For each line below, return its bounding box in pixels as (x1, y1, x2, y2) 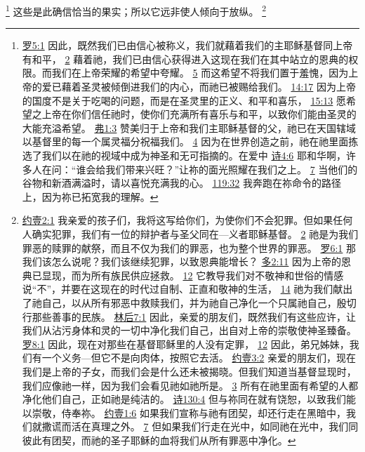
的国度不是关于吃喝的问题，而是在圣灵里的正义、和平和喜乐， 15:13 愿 (22, 93, 347, 107)
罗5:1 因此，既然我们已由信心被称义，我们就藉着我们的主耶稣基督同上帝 (22, 38, 353, 53)
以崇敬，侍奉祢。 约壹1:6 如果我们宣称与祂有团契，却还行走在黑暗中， (22, 405, 347, 420)
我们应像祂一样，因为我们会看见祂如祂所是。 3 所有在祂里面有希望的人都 (22, 378, 359, 392)
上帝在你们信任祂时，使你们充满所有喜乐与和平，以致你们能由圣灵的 (41, 107, 357, 121)
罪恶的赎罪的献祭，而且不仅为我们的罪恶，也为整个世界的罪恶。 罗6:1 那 (22, 240, 357, 255)
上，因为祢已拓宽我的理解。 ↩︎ (22, 189, 159, 204)
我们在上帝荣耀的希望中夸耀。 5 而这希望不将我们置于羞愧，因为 (51, 65, 349, 80)
